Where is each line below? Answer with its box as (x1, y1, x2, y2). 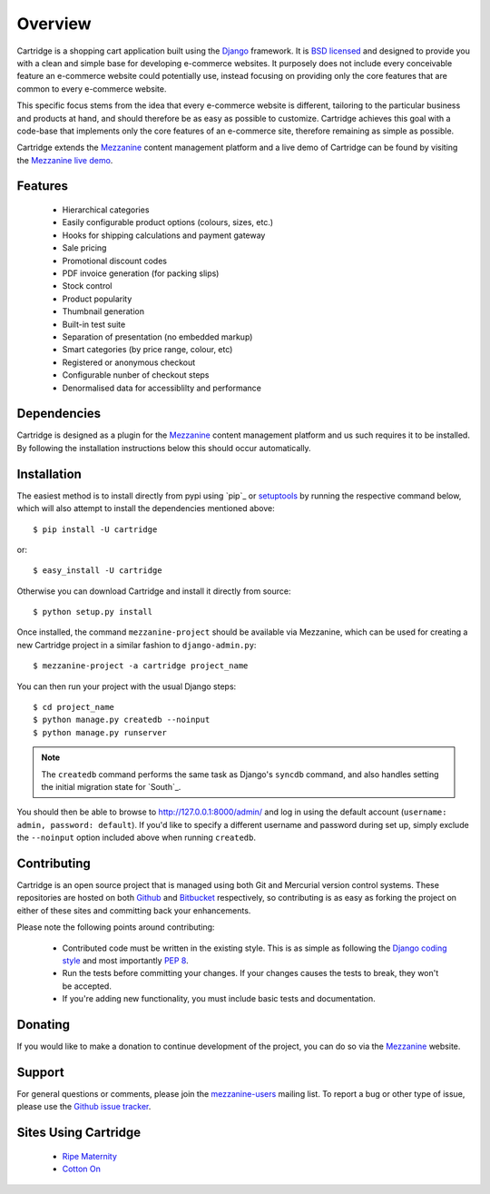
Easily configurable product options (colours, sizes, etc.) (62, 217, 274, 228)
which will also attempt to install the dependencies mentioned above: (16, 503, 276, 514)
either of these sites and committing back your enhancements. (16, 904, 251, 916)
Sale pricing (62, 242, 107, 253)
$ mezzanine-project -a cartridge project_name (33, 661, 249, 671)
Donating (16, 1017, 71, 1032)
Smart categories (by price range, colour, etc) (62, 344, 233, 355)
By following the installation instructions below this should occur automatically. (16, 442, 312, 453)
